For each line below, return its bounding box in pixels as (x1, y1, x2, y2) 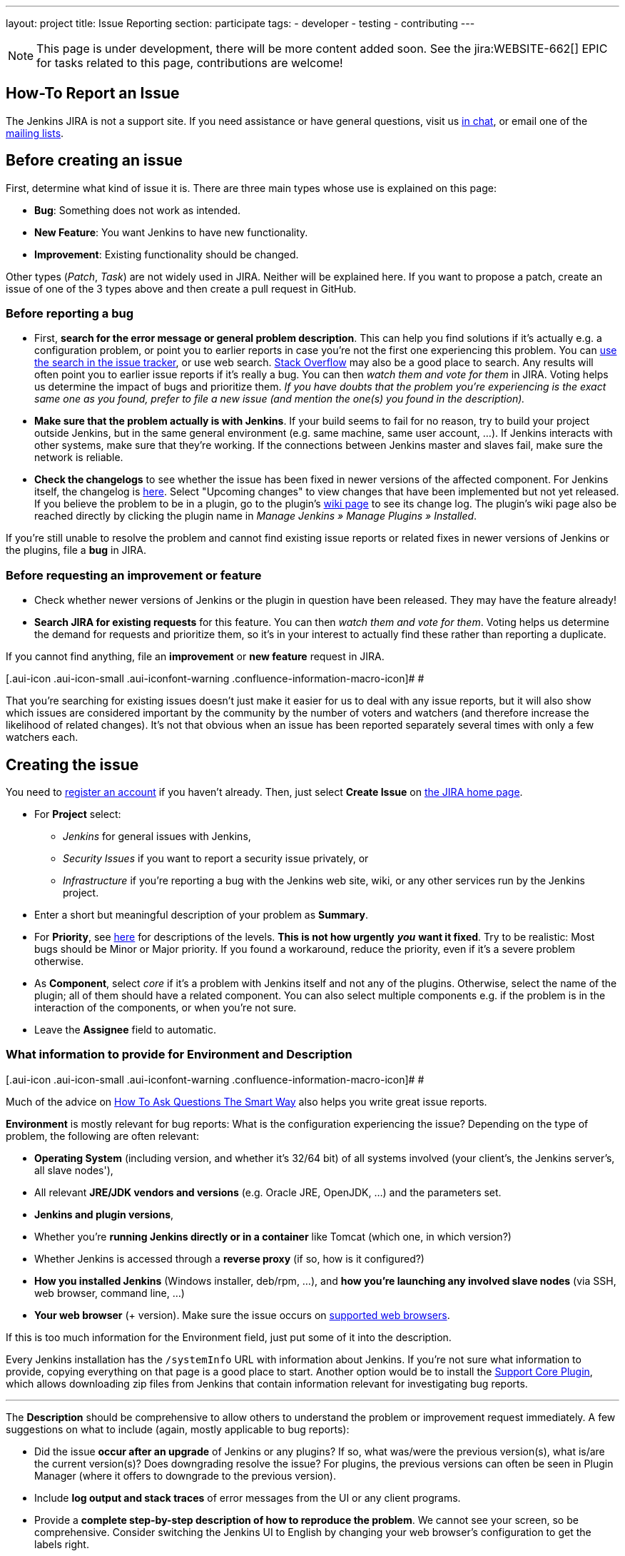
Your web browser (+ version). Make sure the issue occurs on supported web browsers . (34, 1308, 450, 1321)
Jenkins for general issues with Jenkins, (63, 830, 251, 843)
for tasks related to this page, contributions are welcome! (36, 56, 343, 70)
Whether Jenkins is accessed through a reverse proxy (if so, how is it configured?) (34, 1252, 425, 1265)
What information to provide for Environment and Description (6, 1047, 352, 1062)
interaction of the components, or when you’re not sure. (34, 1001, 297, 1014)
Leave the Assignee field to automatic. (34, 1024, 216, 1036)
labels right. (34, 1537, 89, 1550)
